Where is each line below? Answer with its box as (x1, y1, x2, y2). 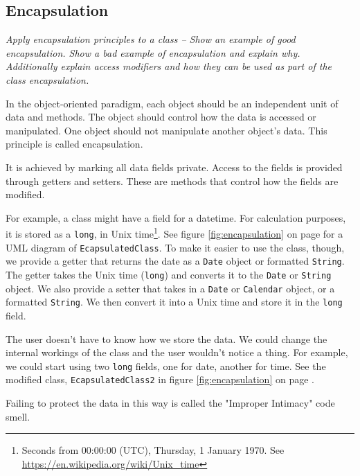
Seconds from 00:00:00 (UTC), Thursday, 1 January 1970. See (21, 443, 285, 457)
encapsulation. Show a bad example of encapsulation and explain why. (6, 45, 300, 60)
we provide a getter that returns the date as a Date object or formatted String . (6, 254, 345, 268)
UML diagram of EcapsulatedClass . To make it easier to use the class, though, (6, 240, 345, 254)
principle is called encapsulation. (6, 136, 143, 151)
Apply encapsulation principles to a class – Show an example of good (6, 32, 296, 46)
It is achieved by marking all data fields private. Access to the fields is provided (6, 159, 343, 174)
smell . (6, 409, 30, 423)
